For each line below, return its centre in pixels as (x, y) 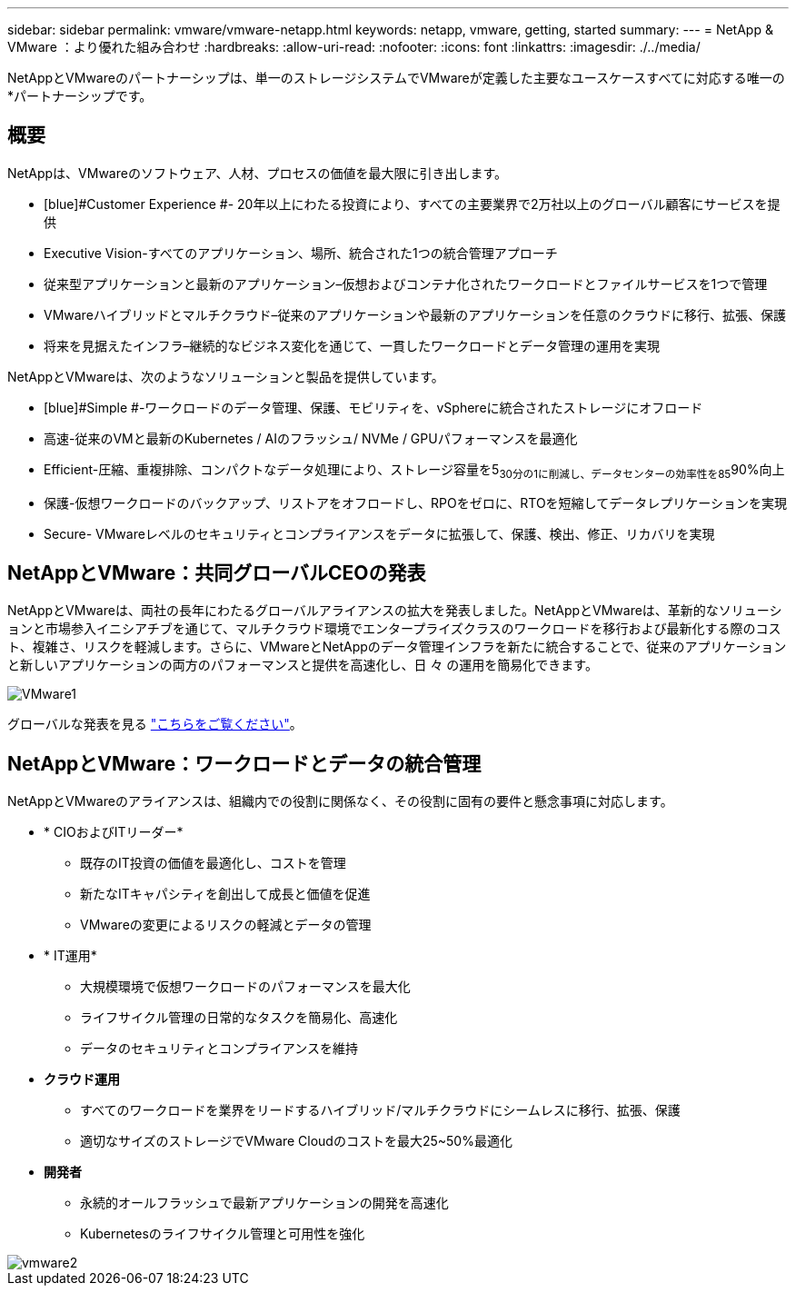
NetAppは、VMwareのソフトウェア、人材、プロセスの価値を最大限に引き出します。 (258, 173)
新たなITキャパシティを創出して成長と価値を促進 (225, 894)
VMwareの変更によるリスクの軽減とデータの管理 (226, 925)
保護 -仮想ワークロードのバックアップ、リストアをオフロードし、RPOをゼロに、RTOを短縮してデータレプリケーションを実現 (415, 502)
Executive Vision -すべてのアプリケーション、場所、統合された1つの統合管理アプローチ (301, 253)
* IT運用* (70, 956)
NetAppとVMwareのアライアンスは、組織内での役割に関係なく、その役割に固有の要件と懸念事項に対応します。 (340, 801)
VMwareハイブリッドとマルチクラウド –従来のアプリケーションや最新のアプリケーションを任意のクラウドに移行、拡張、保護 (415, 314)
